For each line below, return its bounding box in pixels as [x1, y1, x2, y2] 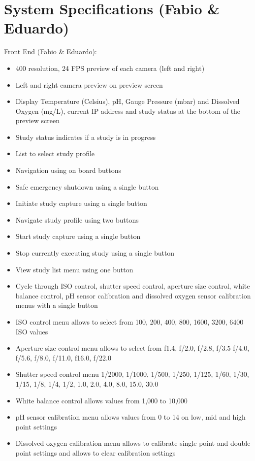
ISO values [15, 326, 48, 336]
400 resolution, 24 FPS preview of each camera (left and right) [15, 63, 205, 73]
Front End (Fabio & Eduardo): [4, 46, 97, 57]
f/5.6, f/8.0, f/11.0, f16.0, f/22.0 [15, 352, 111, 362]
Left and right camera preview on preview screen [15, 79, 163, 90]
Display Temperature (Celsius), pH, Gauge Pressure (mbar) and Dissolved [15, 96, 240, 106]
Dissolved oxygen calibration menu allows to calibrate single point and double [15, 438, 251, 448]
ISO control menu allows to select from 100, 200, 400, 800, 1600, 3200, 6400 [15, 317, 244, 327]
